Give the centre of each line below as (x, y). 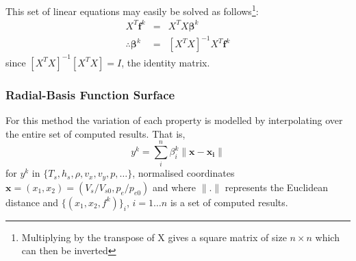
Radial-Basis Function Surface (90, 94)
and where (175, 187)
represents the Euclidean (276, 187)
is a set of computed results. (229, 202)
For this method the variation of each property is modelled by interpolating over (174, 120)
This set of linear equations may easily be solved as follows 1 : (132, 10)
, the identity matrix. (166, 62)
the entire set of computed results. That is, (96, 133)
